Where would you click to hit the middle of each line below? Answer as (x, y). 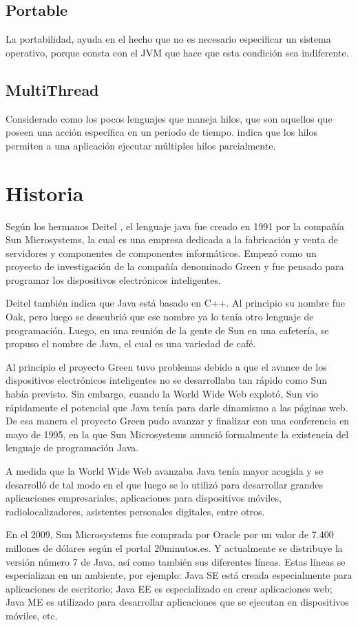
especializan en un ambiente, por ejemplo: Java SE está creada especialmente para (179, 575)
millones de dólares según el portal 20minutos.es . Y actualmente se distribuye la (174, 547)
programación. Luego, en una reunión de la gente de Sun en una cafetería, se (167, 330)
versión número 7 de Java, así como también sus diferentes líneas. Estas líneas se (176, 561)
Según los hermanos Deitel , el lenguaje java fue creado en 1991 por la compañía (175, 226)
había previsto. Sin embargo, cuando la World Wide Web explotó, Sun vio (162, 394)
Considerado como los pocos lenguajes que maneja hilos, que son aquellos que (169, 118)
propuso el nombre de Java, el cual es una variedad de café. (131, 343)
